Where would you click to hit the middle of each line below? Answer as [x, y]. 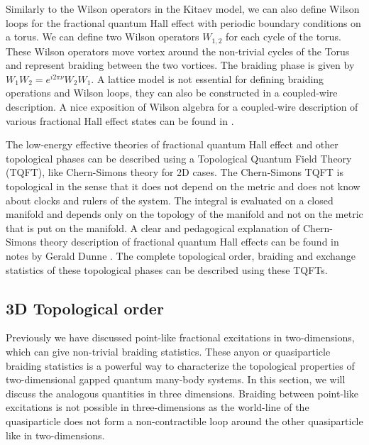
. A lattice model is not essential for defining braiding [208, 78]
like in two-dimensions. [55, 435]
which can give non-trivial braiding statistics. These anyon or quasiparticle [168, 351]
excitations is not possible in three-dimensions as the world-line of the [158, 407]
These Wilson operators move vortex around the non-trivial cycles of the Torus [178, 51]
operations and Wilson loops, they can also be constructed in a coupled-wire [172, 93]
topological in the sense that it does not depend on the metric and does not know [183, 186]
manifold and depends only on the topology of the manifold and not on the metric [184, 214]
